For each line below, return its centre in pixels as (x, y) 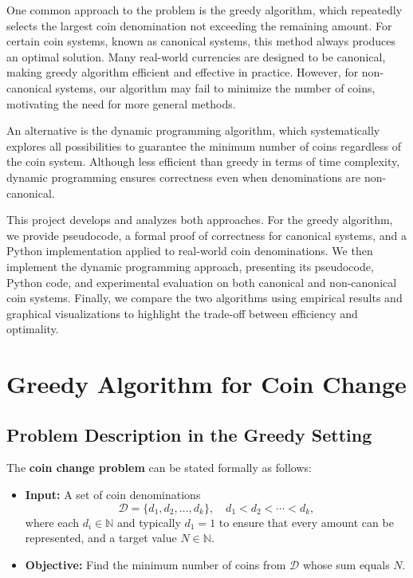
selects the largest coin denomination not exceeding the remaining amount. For (199, 25)
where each (52, 522)
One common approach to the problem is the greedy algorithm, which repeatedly (205, 10)
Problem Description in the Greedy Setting (189, 434)
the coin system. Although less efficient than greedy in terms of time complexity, (203, 161)
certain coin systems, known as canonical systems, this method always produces (201, 41)
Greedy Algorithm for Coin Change (206, 384)
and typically (149, 522)
